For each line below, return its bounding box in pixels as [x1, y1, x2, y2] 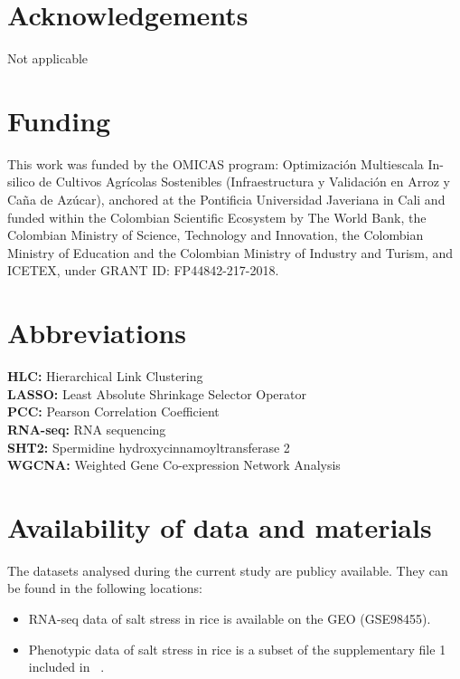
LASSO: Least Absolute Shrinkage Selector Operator [7, 384, 306, 403]
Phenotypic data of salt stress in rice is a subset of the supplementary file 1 [28, 639, 446, 658]
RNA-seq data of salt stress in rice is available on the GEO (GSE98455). [28, 609, 431, 627]
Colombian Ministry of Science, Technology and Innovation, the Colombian [7, 225, 424, 244]
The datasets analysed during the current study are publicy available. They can [7, 560, 448, 579]
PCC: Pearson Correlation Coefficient [7, 402, 220, 421]
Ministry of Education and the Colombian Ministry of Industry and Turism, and [7, 243, 454, 262]
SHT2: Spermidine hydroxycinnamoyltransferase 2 [7, 437, 290, 456]
